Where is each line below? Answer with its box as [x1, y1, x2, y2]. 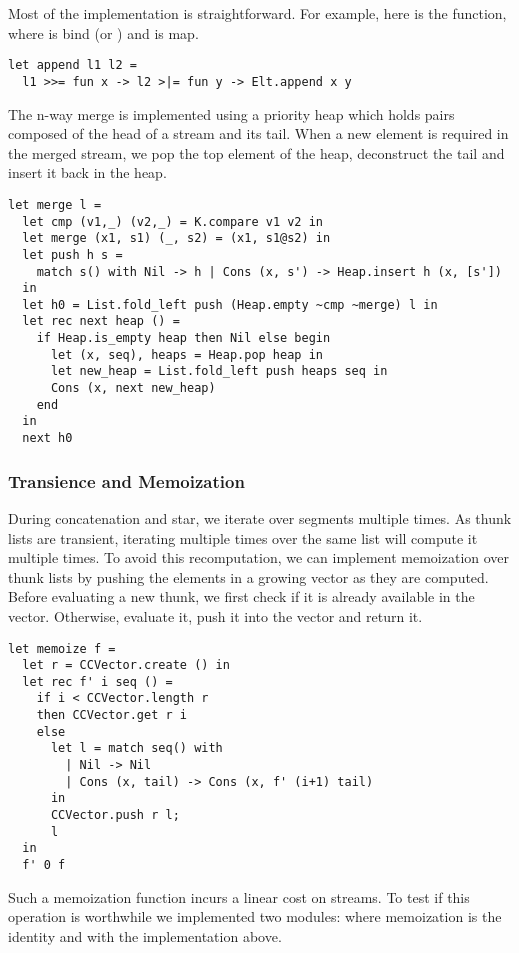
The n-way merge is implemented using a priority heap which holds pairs [8, 103, 455, 124]
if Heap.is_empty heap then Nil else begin [36, 331, 331, 346]
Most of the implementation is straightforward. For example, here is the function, [8, 3, 507, 23]
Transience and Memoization [8, 468, 245, 493]
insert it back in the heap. [8, 162, 167, 183]
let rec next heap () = [22, 314, 180, 329]
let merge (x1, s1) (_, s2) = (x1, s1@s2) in [22, 231, 331, 246]
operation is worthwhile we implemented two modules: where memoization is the [8, 906, 502, 927]
